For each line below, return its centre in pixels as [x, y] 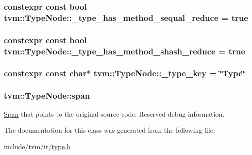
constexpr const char [45, 73]
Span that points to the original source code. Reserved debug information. [114, 113]
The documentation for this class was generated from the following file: [109, 130]
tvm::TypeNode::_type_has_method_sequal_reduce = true [126, 17]
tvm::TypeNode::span [47, 95]
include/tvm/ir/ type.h [37, 146]
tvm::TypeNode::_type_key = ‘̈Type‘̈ [169, 73]
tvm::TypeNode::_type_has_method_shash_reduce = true [125, 51]
